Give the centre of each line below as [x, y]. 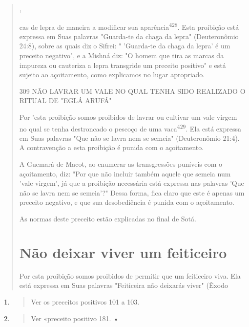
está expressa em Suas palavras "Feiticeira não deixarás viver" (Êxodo [124, 285]
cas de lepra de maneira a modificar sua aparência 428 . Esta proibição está [129, 26]
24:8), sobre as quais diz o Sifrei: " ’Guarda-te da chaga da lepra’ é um [125, 46]
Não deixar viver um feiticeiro [123, 252]
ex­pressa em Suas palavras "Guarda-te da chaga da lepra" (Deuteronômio [129, 36]
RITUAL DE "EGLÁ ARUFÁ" [65, 100]
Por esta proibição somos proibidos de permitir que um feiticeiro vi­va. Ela [130, 275]
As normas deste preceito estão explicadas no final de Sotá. [108, 218]
